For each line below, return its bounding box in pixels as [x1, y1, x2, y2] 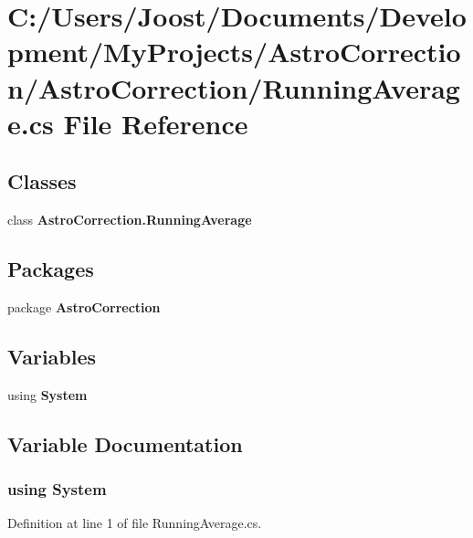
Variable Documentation [7, 429, 243, 458]
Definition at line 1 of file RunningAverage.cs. [7, 513, 262, 533]
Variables [7, 342, 97, 370]
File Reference [63, 104, 248, 142]
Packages [7, 255, 94, 283]
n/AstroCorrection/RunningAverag [7, 69, 460, 106]
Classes [7, 167, 77, 195]
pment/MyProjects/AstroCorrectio [7, 33, 461, 70]
